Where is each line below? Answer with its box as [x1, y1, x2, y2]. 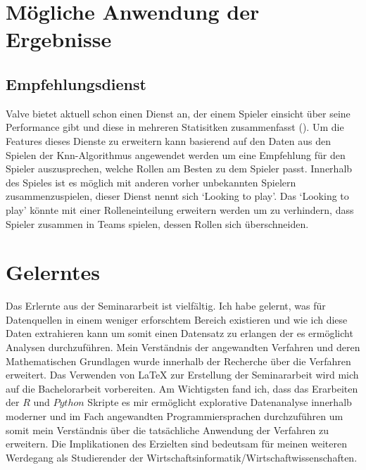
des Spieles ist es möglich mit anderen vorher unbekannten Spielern [6, 174, 296, 189]
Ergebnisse [6, 25, 112, 53]
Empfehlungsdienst [6, 72, 146, 94]
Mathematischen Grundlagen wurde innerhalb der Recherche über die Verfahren [6, 353, 351, 368]
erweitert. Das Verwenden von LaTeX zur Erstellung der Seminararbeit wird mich [6, 367, 359, 382]
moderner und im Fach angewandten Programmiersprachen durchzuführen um [6, 408, 343, 423]
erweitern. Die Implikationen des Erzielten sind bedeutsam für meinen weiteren [6, 436, 347, 451]
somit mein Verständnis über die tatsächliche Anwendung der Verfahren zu [6, 422, 329, 437]
